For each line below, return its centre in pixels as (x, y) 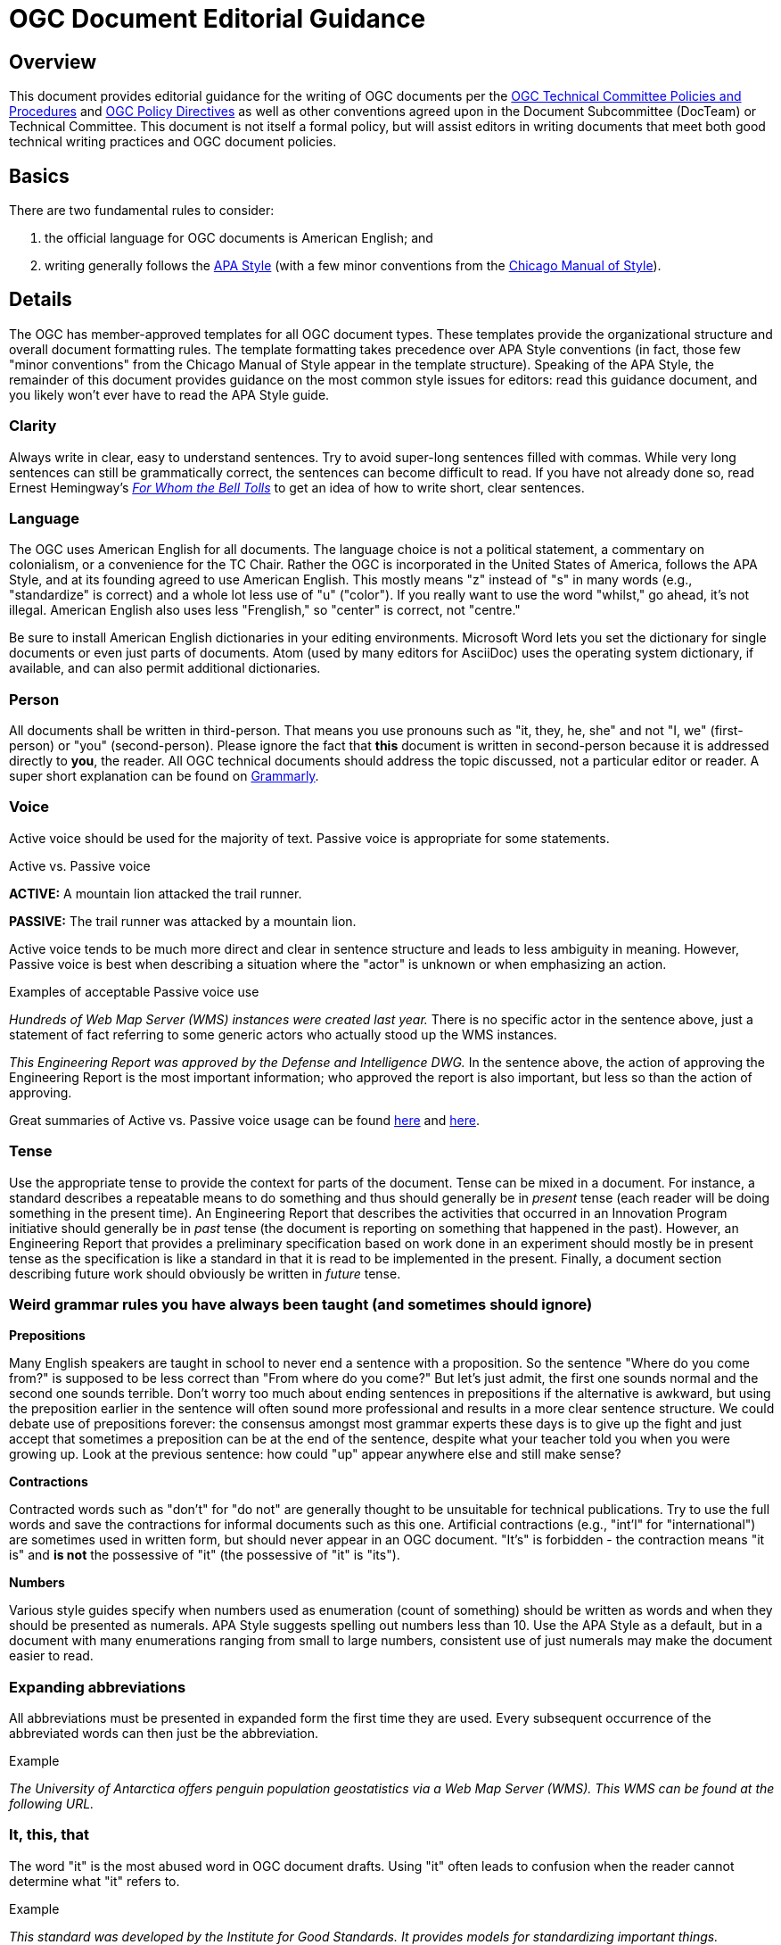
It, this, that (49, 1835)
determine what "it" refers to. (95, 1881)
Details (41, 300)
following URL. (52, 1804)
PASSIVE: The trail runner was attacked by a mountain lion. (183, 921)
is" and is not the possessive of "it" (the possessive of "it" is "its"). (205, 1555)
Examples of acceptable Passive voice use (134, 991)
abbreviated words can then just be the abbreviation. (164, 1734)
